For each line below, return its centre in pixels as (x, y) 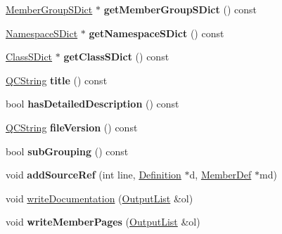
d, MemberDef (220, 175)
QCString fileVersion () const (72, 127)
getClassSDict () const (116, 57)
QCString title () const (57, 80)
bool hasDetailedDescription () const (92, 104)
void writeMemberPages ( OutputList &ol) (103, 222)
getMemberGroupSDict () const (180, 9)
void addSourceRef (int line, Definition (94, 175)
